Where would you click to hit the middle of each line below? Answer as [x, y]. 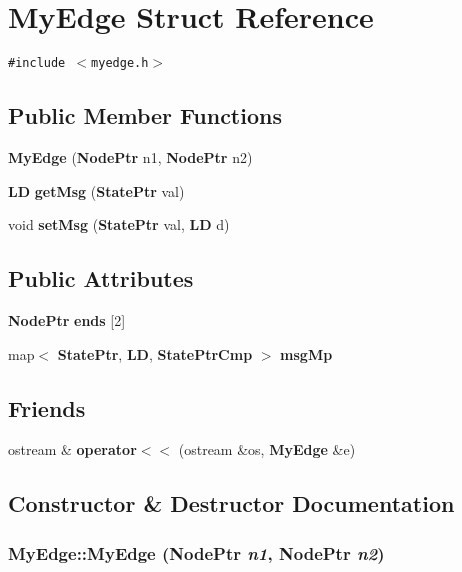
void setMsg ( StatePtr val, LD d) [119, 224]
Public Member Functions [145, 115]
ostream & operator [72, 449]
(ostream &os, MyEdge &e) [267, 449]
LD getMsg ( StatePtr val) [96, 190]
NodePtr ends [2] [67, 319]
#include [37, 63]
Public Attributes [101, 278]
